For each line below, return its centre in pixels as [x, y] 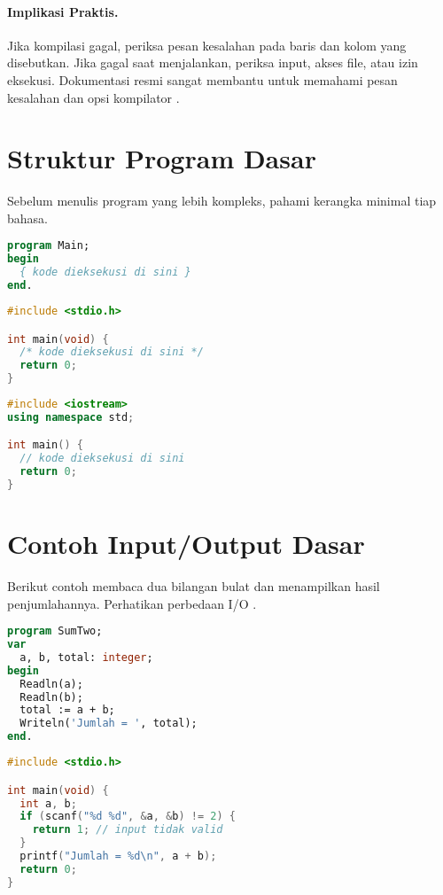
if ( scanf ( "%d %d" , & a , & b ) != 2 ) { [128, 817]
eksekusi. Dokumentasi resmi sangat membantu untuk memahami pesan [202, 79]
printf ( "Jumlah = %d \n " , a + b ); [118, 856]
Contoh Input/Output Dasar [186, 544]
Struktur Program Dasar [162, 158]
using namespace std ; [71, 417]
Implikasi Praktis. [63, 11]
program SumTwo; [55, 631]
